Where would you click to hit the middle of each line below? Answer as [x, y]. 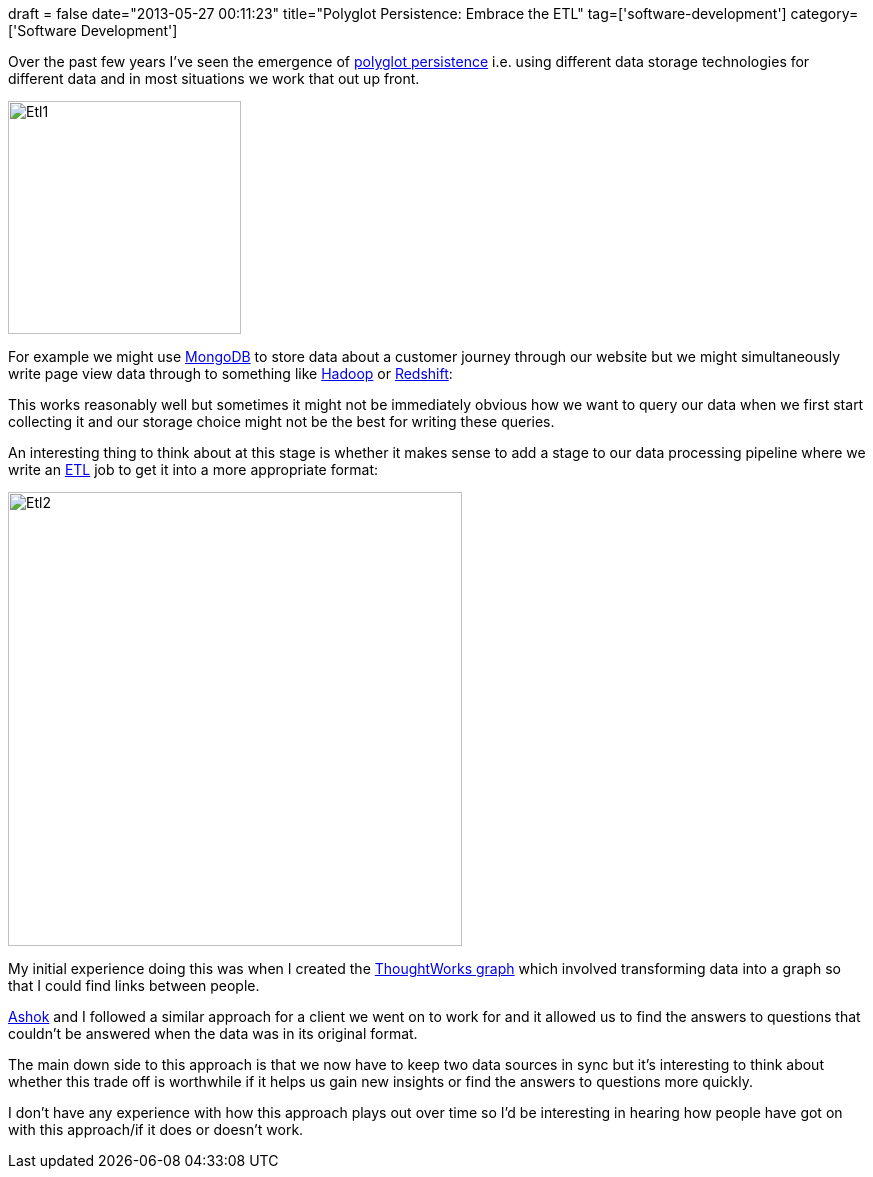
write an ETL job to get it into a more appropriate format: [193, 469]
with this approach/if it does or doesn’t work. [156, 1129]
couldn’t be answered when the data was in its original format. [213, 1033]
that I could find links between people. [134, 985]
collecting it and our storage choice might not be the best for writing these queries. [281, 421]
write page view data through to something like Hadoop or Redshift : [230, 373]
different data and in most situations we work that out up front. [214, 78]
